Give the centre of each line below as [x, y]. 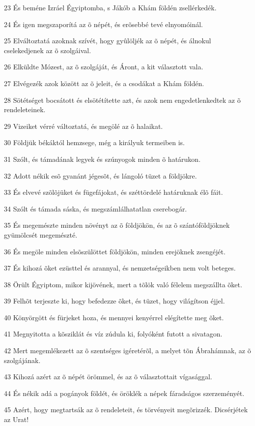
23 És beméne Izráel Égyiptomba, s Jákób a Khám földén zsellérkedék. [110, 7]
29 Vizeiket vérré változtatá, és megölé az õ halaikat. [84, 126]
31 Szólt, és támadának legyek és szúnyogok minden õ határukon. [102, 159]
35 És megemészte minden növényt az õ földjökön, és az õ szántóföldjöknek [117, 225]
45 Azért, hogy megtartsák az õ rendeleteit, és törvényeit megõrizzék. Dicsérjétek [126, 410]
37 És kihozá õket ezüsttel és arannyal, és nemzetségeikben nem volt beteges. [120, 268]
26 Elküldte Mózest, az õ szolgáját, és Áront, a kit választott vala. [104, 67]
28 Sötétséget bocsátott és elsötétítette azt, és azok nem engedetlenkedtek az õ [122, 100]
